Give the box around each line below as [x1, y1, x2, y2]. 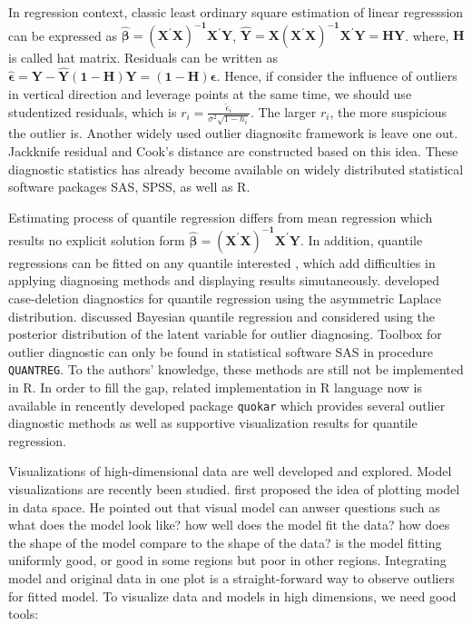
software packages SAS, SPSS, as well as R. [8, 177, 251, 196]
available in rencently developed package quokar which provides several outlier [8, 395, 446, 414]
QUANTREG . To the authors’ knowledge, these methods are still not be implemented [8, 360, 464, 379]
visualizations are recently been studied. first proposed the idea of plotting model [8, 480, 460, 499]
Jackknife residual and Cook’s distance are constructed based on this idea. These [8, 141, 458, 160]
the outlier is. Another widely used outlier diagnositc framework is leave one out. [8, 124, 458, 143]
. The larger [250, 102, 317, 121]
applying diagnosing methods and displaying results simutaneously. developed [8, 271, 440, 290]
